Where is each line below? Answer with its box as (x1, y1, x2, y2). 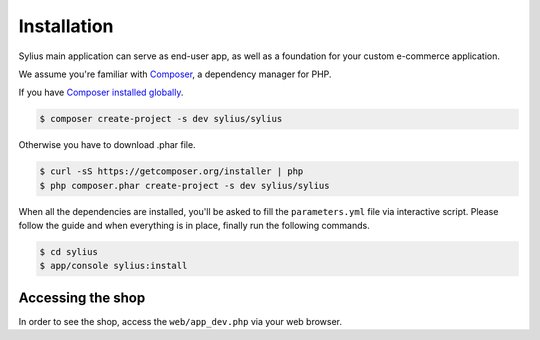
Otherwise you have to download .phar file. (18, 139, 196, 151)
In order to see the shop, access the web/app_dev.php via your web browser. (18, 315, 343, 327)
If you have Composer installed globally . (18, 86, 184, 99)
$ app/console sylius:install (39, 260, 188, 272)
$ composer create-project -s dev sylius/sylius (39, 113, 283, 125)
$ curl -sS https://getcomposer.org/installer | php (39, 166, 304, 177)
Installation (18, 15, 114, 37)
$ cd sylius (39, 246, 99, 258)
